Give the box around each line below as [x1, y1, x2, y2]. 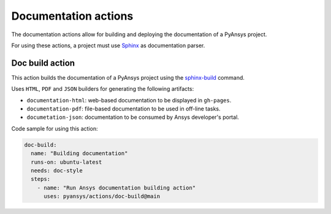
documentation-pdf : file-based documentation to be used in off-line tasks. [26, 105, 221, 113]
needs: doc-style [31, 167, 83, 174]
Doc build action [11, 58, 75, 68]
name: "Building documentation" [31, 150, 128, 157]
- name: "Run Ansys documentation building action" [37, 184, 196, 191]
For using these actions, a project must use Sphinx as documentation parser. [11, 42, 205, 49]
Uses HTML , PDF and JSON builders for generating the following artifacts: [11, 85, 194, 93]
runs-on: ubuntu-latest [31, 158, 102, 166]
